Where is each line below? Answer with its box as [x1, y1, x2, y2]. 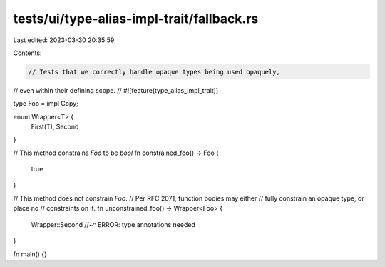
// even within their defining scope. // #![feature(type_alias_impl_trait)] [13, 86, 219, 94]
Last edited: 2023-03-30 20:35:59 [13, 36, 115, 44]
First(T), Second [31, 122, 79, 131]
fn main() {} [13, 250, 48, 258]
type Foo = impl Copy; [13, 99, 78, 108]
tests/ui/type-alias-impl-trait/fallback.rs [13, 11, 259, 26]
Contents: [13, 49, 42, 57]
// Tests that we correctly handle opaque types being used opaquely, [28, 68, 281, 76]
